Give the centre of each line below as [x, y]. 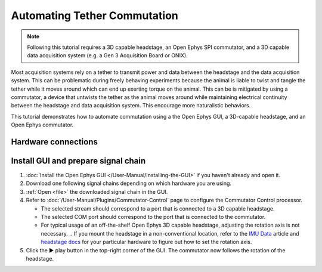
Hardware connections [55, 142]
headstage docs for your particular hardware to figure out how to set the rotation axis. [146, 242]
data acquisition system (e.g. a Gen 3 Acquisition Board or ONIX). [107, 55]
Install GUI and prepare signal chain [78, 161]
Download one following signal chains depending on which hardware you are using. [129, 183]
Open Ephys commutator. [42, 125]
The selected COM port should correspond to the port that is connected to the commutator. [153, 217]
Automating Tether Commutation [95, 16]
